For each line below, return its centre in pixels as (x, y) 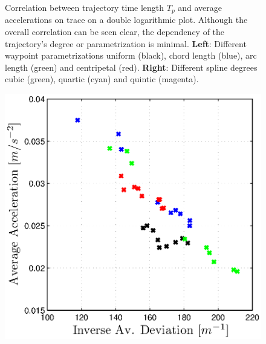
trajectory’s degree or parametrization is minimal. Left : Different (126, 43)
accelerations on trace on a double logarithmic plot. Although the (126, 20)
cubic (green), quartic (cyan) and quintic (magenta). (102, 79)
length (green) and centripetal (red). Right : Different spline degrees (131, 67)
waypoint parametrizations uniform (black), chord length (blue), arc (131, 55)
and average (200, 7)
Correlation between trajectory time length (85, 7)
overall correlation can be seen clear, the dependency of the (115, 32)
